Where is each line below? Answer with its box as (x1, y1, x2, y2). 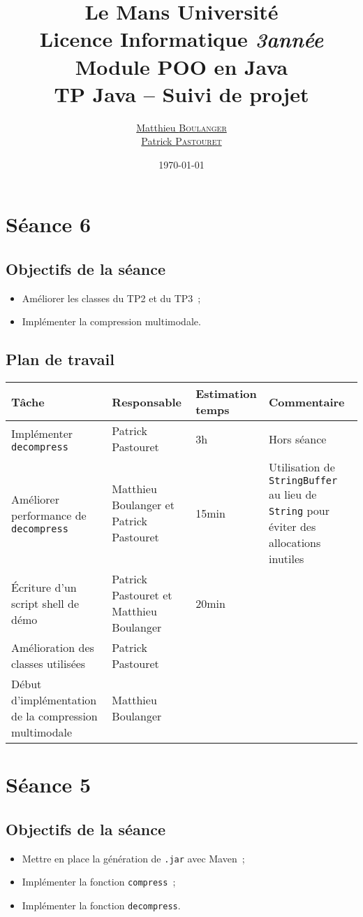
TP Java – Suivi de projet (54, 79, 309, 108)
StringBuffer (269, 475, 338, 487)
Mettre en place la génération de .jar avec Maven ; (22, 851, 245, 865)
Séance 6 (6, 210, 91, 239)
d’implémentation (11, 692, 97, 709)
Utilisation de (269, 459, 335, 476)
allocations (269, 534, 321, 551)
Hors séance (269, 430, 327, 447)
